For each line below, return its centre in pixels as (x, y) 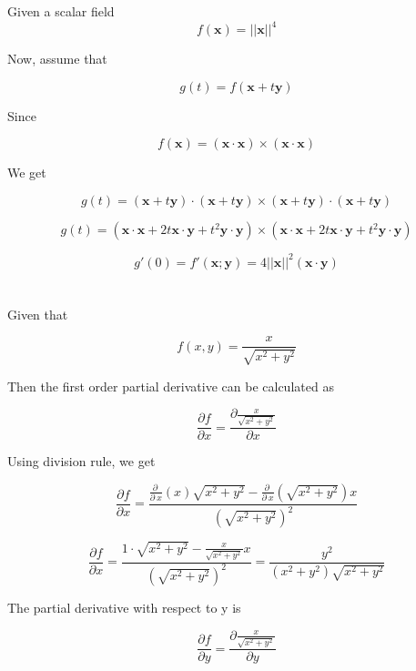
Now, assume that (57, 59)
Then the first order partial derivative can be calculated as (171, 386)
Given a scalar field (61, 11)
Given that (38, 314)
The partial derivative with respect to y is (124, 607)
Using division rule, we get (81, 461)
